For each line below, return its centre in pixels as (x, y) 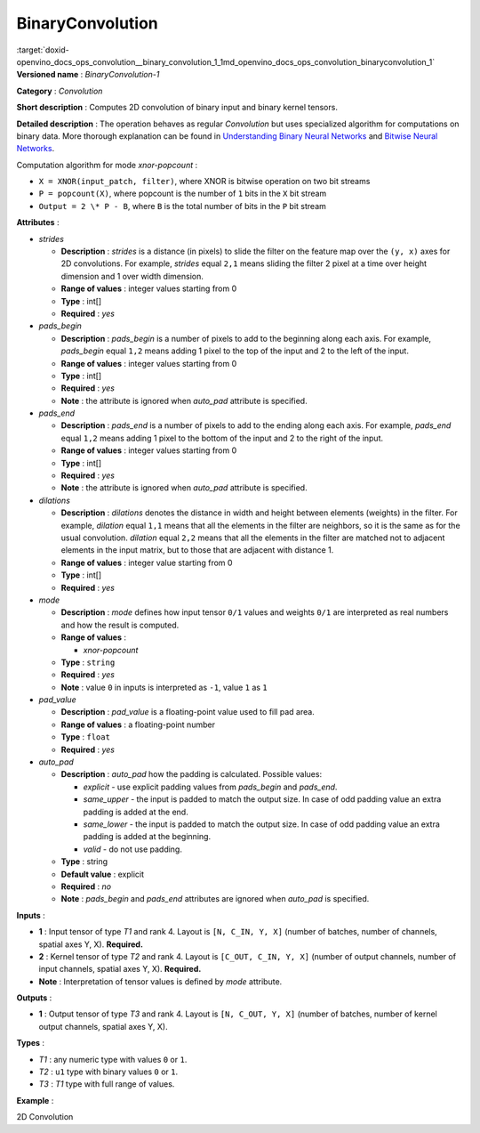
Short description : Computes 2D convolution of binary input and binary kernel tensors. (177, 108)
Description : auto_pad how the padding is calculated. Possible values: (192, 774)
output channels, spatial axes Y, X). (103, 1026)
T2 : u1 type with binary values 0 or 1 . (108, 1072)
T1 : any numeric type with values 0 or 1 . (113, 1059)
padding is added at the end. (136, 812)
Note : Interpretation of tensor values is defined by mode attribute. (160, 981)
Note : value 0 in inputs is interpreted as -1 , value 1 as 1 (164, 687)
